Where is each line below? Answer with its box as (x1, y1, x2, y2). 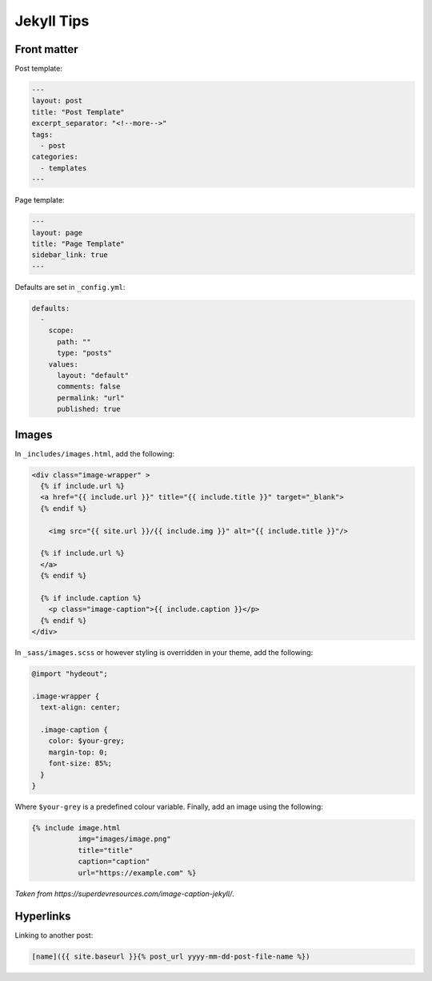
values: (48, 360, 79, 368)
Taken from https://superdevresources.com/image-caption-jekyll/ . (14, 889, 235, 899)
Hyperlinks (14, 910, 71, 923)
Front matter (14, 42, 78, 56)
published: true (57, 404, 121, 414)
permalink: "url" (57, 393, 126, 402)
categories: (31, 152, 79, 162)
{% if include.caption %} (40, 593, 142, 602)
